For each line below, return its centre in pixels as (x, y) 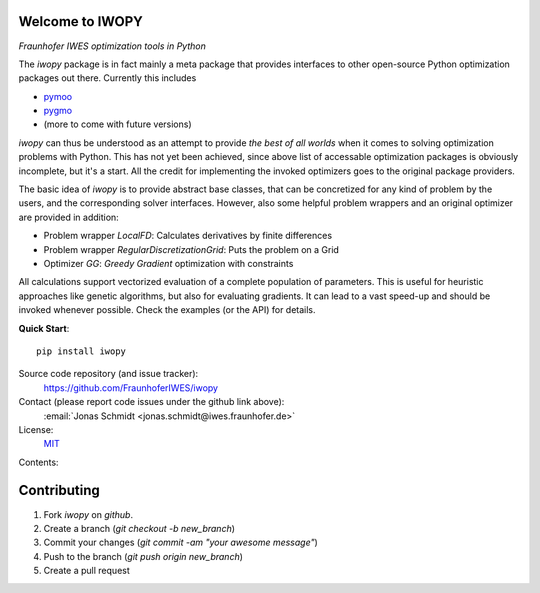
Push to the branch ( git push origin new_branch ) (143, 556)
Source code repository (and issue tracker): (108, 374)
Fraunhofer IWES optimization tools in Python (112, 46)
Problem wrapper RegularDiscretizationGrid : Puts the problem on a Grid (191, 249)
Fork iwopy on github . (88, 514)
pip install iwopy (81, 351)
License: (36, 429)
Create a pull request (86, 571)
